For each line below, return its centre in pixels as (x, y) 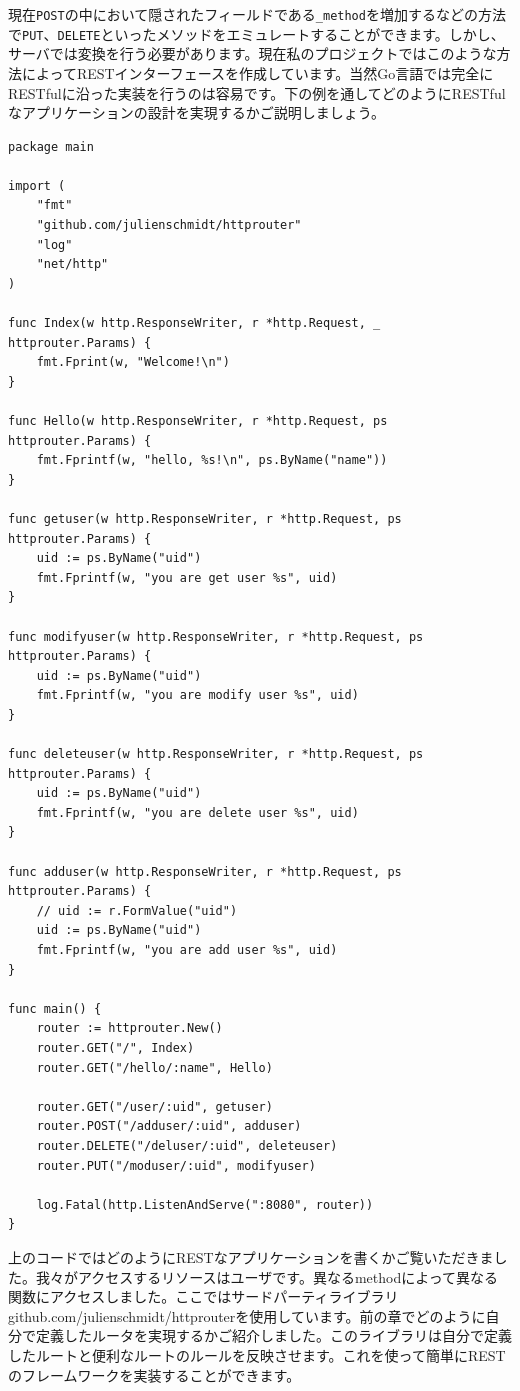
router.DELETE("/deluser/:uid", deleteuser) (187, 1145)
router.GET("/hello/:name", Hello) (154, 1067)
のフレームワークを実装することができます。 (154, 1374)
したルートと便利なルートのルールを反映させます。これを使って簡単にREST (257, 1354)
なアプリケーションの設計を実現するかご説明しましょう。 (196, 112)
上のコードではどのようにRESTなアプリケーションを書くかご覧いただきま (251, 1256)
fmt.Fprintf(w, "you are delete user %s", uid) (197, 812)
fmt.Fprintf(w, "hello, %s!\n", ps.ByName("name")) (212, 460)
